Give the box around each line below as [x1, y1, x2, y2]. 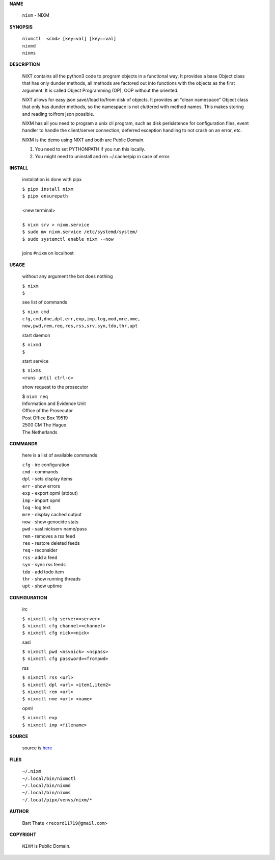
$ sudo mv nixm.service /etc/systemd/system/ [22, 229, 138, 235]
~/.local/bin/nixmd [22, 782, 71, 788]
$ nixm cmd [22, 309, 49, 315]
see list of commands [22, 299, 67, 306]
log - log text [22, 504, 51, 511]
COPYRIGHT [9, 831, 37, 838]
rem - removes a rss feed [22, 533, 75, 539]
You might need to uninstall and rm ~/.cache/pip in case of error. [35, 153, 171, 159]
